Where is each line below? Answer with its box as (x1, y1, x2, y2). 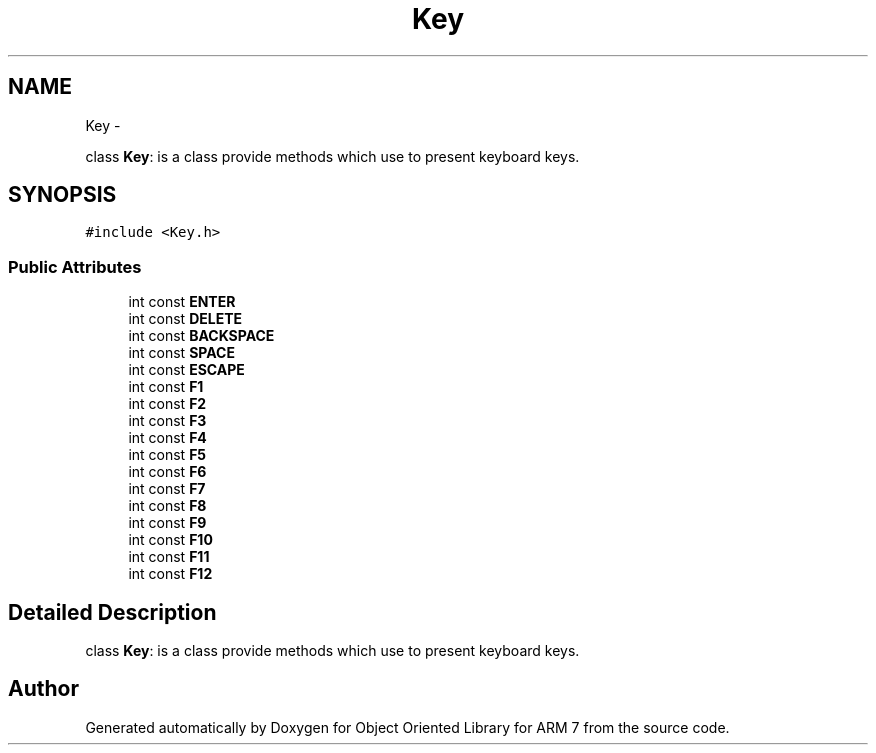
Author (8, 676, 79, 702)
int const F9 (128, 514, 207, 532)
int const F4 (128, 429, 207, 447)
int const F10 (128, 531, 213, 549)
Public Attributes (8, 256, 142, 277)
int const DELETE (128, 310, 243, 328)
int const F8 (128, 497, 207, 515)
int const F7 (128, 480, 206, 498)
